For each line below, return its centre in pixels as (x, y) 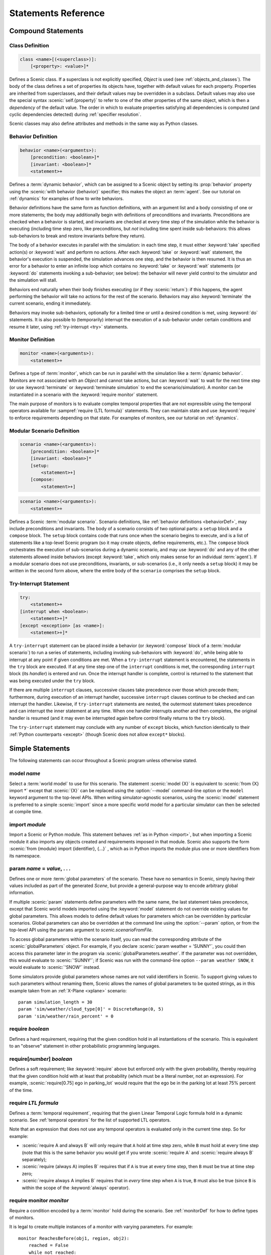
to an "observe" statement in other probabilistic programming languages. (85, 1046)
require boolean (29, 1029)
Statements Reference (57, 13)
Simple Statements (40, 749)
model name (25, 774)
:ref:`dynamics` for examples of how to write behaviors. (66, 198)
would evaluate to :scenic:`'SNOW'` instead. (55, 967)
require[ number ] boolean (41, 1059)
